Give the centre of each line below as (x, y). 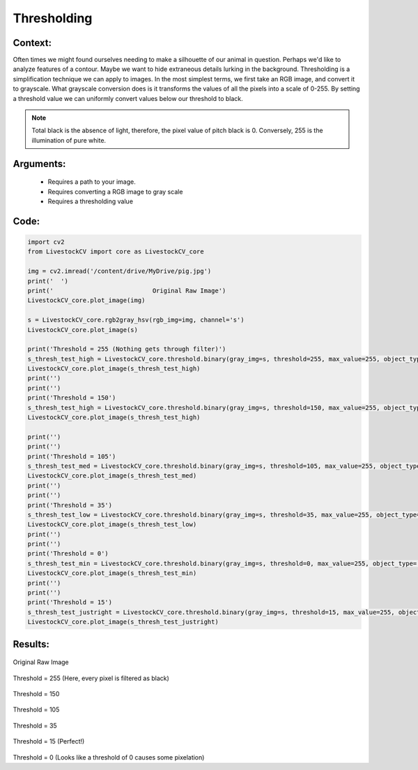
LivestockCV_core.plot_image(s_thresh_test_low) (112, 525)
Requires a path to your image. (92, 182)
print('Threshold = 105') (72, 456)
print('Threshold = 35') (70, 505)
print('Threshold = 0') (68, 554)
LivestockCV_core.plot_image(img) (86, 300)
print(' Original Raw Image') (127, 290)
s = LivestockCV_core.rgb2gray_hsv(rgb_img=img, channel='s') (136, 320)
